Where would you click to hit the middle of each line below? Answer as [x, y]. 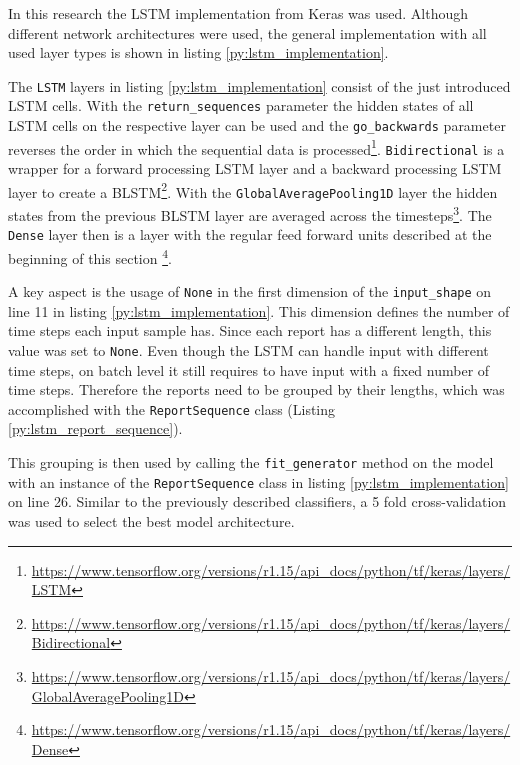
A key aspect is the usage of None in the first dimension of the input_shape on [250, 291]
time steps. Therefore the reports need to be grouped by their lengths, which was [256, 389]
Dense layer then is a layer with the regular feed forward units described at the [250, 234]
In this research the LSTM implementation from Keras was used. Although [238, 13]
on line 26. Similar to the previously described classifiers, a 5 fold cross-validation [257, 501]
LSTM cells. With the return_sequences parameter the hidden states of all [241, 105]
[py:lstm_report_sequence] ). [95, 428]
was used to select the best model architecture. [151, 520]
